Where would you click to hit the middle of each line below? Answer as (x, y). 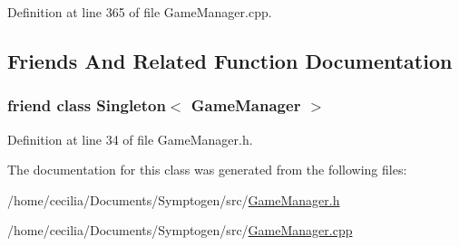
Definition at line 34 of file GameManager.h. (130, 139)
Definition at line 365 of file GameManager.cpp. (140, 12)
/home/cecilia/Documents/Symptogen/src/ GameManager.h (174, 199)
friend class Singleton (87, 105)
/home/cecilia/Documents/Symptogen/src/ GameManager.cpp (180, 230)
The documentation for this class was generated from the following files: (207, 170)
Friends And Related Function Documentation (230, 60)
